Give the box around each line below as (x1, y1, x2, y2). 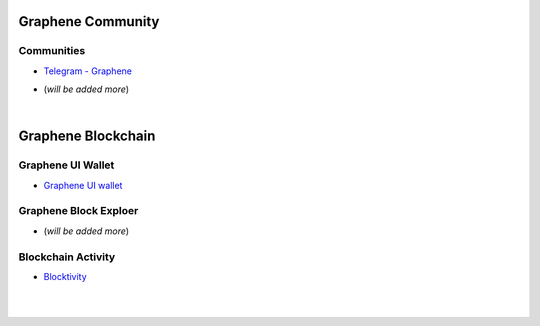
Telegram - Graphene (43, 65, 132, 77)
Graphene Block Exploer (18, 204, 139, 218)
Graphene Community (18, 13, 160, 30)
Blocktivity (43, 270, 87, 282)
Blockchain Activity (18, 250, 116, 264)
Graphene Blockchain (18, 128, 156, 145)
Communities (18, 44, 86, 58)
